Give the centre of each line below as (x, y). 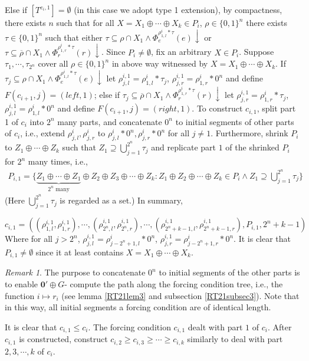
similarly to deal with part (235, 339)
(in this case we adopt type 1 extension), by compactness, (178, 9)
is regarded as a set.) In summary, (121, 200)
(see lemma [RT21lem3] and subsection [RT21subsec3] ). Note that (180, 295)
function (20, 295)
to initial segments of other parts (235, 121)
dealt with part (215, 326)
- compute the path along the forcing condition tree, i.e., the (174, 283)
